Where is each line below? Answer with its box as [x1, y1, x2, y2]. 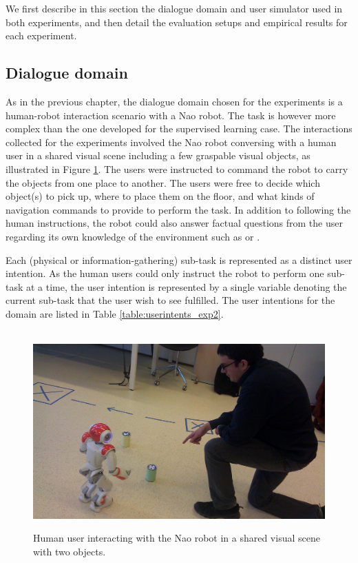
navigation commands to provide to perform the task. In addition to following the [6, 202, 351, 216]
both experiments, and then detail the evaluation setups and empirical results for [6, 14, 348, 29]
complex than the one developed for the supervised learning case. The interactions [6, 121, 352, 136]
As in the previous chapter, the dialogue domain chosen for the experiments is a [6, 94, 343, 108]
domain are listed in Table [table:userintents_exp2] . [6, 306, 224, 320]
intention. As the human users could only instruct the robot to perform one [6, 266, 324, 280]
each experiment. [6, 28, 77, 43]
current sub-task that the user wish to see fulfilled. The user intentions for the [6, 293, 335, 307]
